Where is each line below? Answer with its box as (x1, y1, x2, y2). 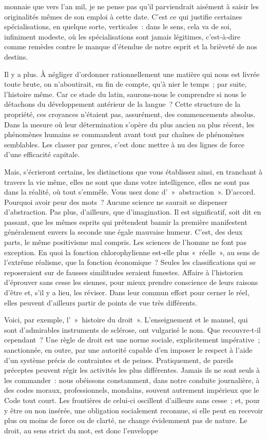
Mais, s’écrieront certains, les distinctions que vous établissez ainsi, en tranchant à (4, 166, 262, 177)
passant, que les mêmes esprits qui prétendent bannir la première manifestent (4, 216, 247, 227)
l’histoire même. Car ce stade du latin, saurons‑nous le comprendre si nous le (4, 88, 246, 99)
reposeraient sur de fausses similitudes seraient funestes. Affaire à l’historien (4, 266, 243, 277)
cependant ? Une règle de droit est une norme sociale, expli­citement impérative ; (4, 334, 260, 345)
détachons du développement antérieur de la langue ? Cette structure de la (4, 99, 241, 109)
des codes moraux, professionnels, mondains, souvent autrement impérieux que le (4, 385, 259, 395)
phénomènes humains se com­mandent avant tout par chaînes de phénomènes (4, 129, 244, 140)
